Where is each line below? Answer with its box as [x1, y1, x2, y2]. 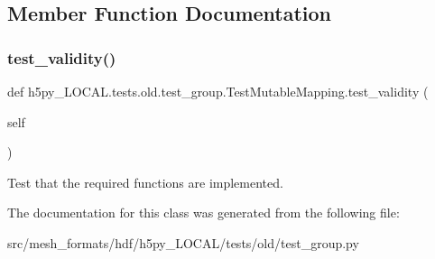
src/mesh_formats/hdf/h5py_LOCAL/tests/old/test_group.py [7, 233, 359, 252]
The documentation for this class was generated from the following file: [7, 203, 400, 222]
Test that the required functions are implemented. [7, 172, 283, 191]
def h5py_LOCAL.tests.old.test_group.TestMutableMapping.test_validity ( [7, 82, 429, 100]
